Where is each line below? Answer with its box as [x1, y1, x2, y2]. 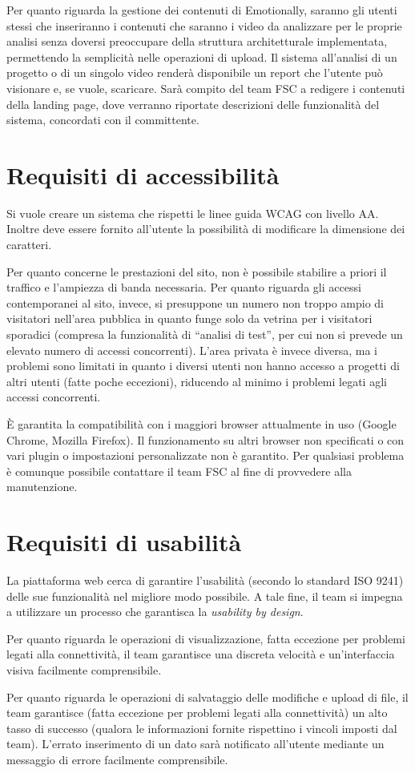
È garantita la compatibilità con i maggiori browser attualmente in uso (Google [6, 416, 397, 432]
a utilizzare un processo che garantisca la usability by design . [6, 603, 304, 620]
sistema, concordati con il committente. [6, 111, 199, 128]
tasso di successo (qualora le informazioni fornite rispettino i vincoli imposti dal [6, 719, 397, 736]
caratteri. [6, 236, 52, 253]
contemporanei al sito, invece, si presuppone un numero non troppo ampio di [6, 294, 384, 311]
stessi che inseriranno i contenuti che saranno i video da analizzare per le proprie [6, 17, 402, 34]
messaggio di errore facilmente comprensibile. [6, 751, 228, 768]
